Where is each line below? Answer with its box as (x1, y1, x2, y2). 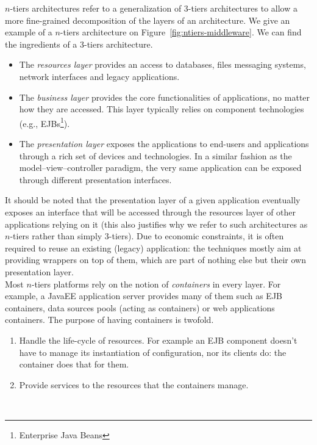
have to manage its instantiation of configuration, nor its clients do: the (19, 346, 287, 358)
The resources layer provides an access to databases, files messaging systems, (19, 58, 306, 71)
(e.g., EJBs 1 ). (19, 115, 70, 129)
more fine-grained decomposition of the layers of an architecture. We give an (5, 13, 290, 26)
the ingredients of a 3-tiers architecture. (5, 37, 153, 50)
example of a (5, 26, 52, 38)
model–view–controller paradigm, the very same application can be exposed (19, 161, 302, 174)
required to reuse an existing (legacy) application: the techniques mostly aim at (5, 241, 302, 254)
